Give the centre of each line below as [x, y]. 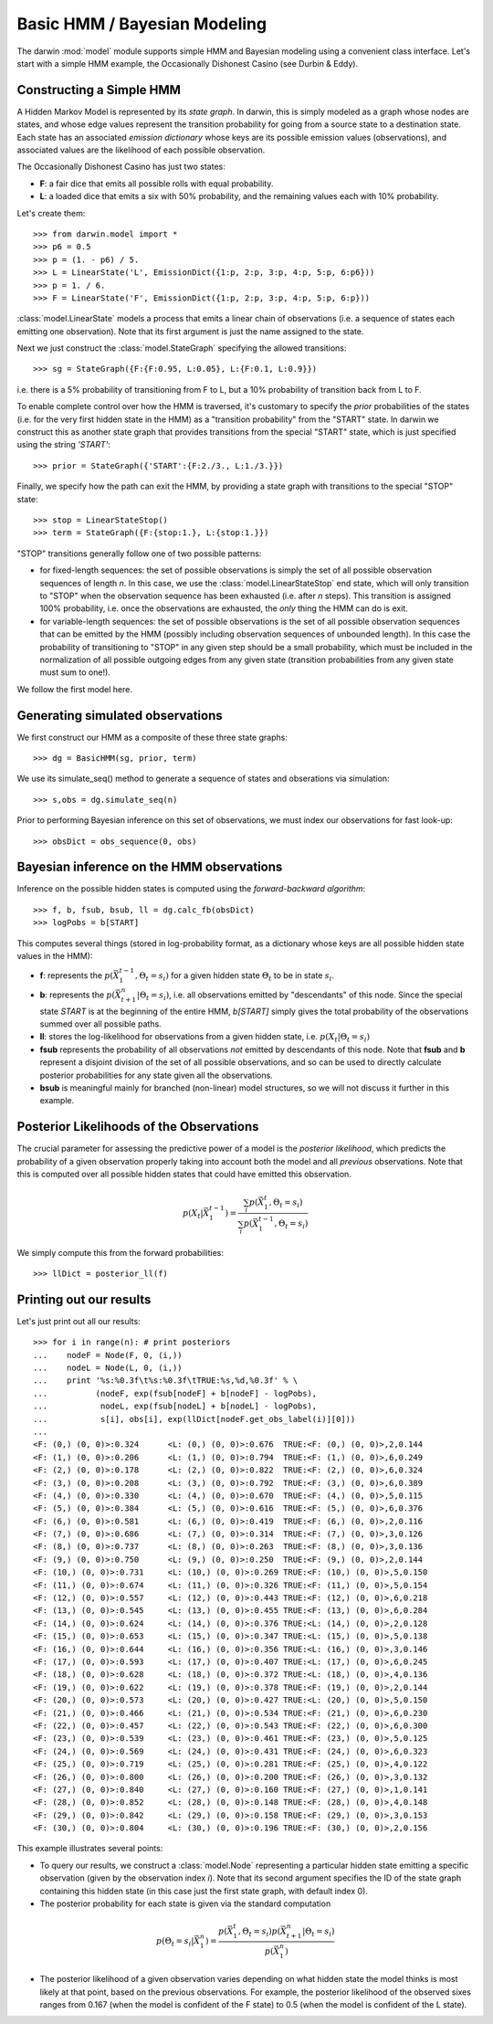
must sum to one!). [75, 672]
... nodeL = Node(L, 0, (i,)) [108, 1368]
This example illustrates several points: [90, 1849]
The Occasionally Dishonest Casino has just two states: [121, 167]
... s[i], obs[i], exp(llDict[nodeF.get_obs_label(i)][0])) [194, 1419]
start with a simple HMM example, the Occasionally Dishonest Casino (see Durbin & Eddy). [188, 63]
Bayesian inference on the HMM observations [150, 867]
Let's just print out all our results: [79, 1321]
